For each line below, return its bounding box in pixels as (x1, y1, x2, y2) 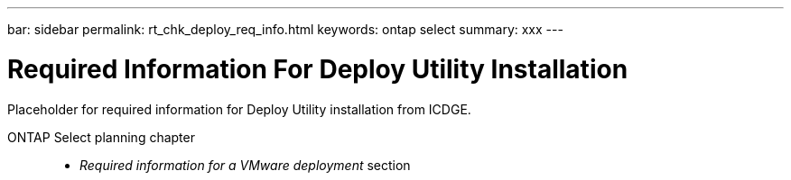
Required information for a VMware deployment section (79, 157, 411, 173)
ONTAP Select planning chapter (7, 129, 195, 145)
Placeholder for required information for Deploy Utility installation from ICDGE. (7, 101, 471, 117)
